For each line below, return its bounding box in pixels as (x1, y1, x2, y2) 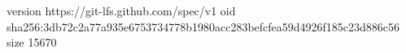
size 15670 (7, 34, 57, 51)
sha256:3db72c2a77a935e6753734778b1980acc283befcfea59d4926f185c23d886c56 (7, 18, 400, 35)
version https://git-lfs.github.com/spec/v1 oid (7, 2, 236, 18)
